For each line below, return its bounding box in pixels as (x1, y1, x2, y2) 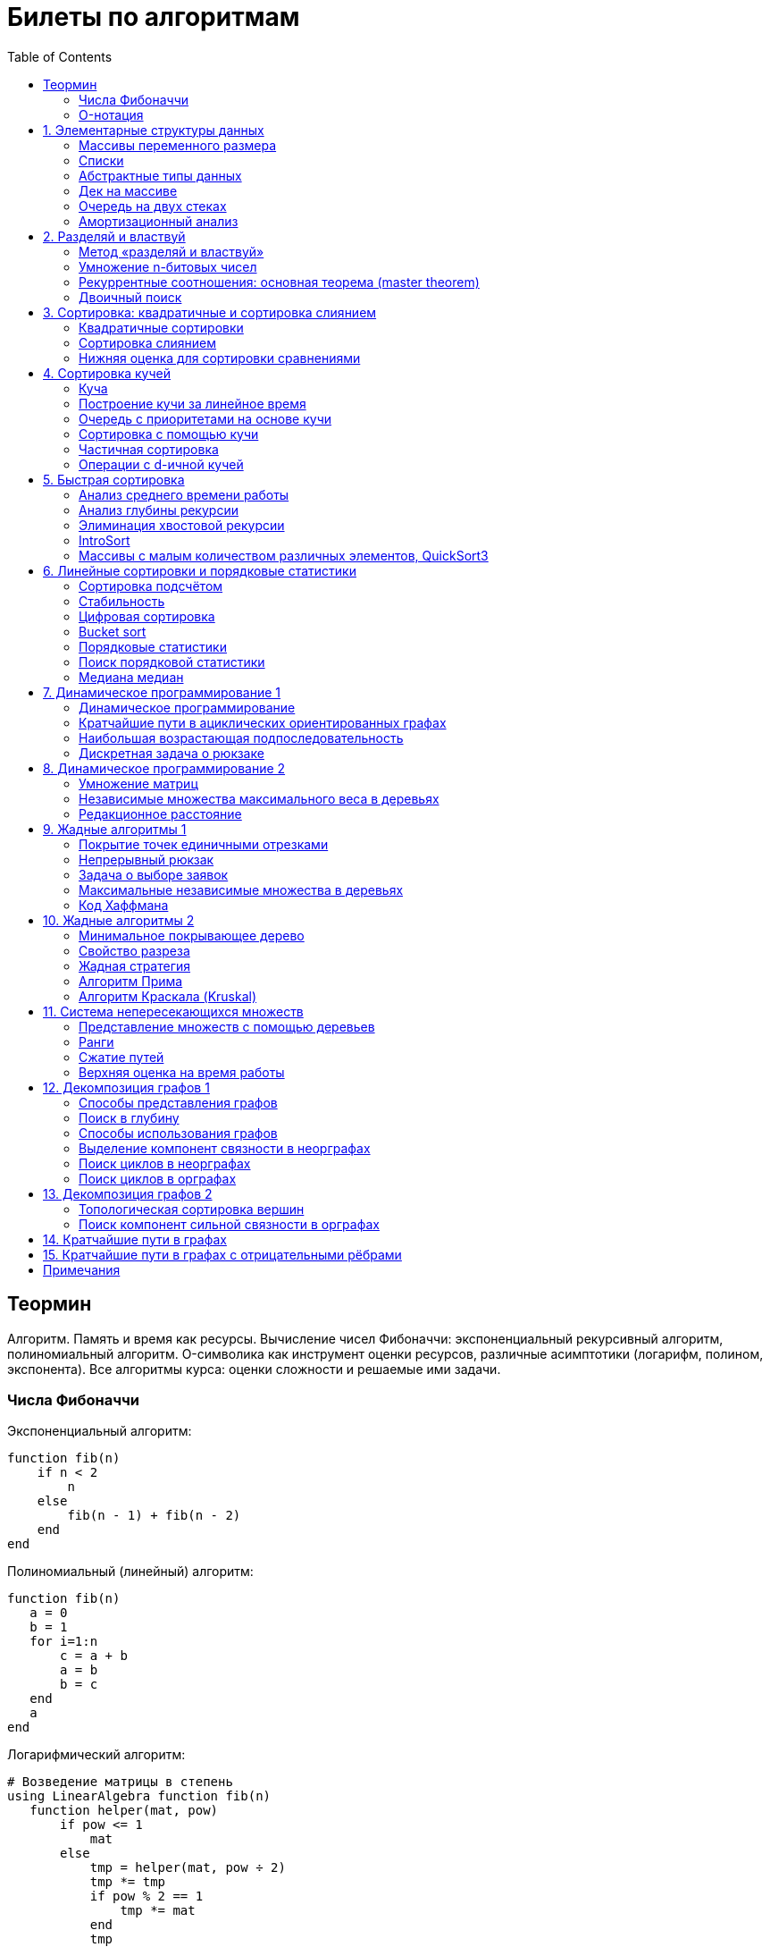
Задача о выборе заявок (79, 866, 229, 882)
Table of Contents (7, 48, 113, 64)
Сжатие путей (79, 1049, 164, 1065)
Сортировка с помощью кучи (79, 426, 259, 442)
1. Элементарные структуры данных (43, 122, 264, 138)
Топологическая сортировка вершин (79, 1201, 305, 1217)
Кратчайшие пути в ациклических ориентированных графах (79, 714, 447, 730)
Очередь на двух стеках (79, 198, 227, 214)
